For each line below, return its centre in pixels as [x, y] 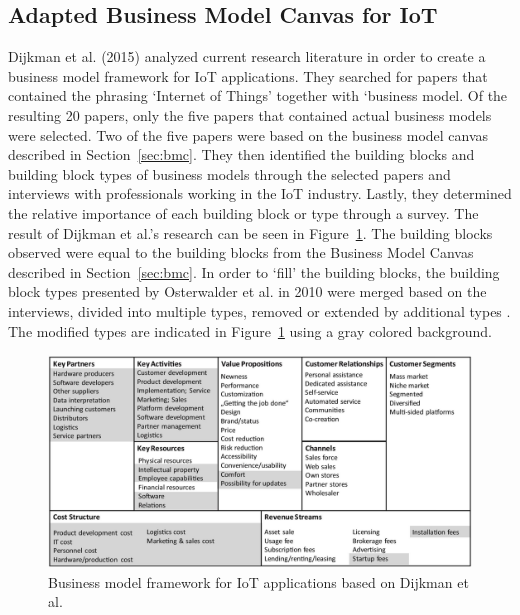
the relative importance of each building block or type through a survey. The [243, 212]
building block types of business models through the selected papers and [229, 173]
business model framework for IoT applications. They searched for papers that [248, 75]
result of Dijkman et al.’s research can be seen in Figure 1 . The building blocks [250, 232]
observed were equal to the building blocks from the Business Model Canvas [241, 252]
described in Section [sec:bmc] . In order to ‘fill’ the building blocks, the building [254, 271]
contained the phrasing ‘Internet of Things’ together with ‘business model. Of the [258, 95]
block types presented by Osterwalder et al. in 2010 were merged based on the [247, 291]
